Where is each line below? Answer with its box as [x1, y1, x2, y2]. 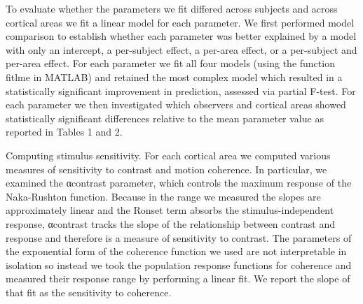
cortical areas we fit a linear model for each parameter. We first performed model [6, 15, 355, 29]
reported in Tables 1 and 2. [6, 124, 123, 139]
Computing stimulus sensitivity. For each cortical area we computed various [6, 147, 331, 162]
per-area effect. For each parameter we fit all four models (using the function [6, 56, 335, 71]
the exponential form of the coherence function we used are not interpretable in [6, 244, 347, 259]
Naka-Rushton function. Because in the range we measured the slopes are [6, 189, 321, 203]
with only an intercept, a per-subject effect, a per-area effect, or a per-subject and [6, 42, 357, 57]
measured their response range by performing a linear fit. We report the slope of [6, 271, 350, 286]
